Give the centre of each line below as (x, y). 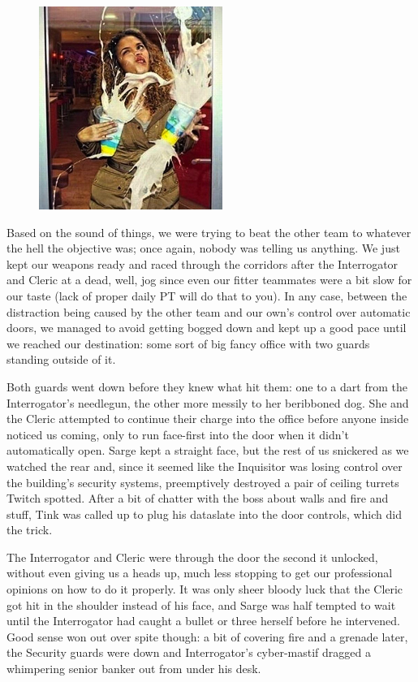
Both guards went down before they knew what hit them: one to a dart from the (207, 386)
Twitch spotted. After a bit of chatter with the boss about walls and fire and (198, 498)
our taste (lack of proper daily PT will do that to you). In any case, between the (207, 295)
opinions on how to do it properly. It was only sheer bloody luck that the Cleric (205, 589)
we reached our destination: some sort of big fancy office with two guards (188, 343)
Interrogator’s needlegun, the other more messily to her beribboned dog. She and (208, 402)
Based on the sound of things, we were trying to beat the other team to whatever (209, 232)
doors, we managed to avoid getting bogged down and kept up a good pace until (207, 328)
